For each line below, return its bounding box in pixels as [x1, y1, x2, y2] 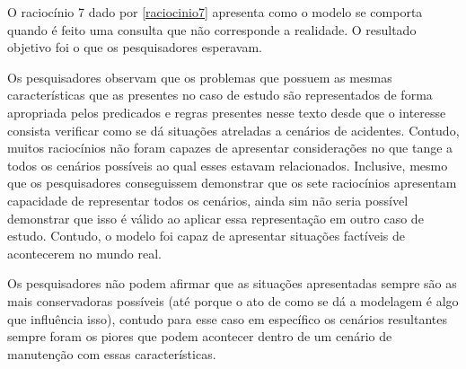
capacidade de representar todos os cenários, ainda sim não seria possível [7, 190, 409, 209]
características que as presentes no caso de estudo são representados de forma [7, 85, 433, 104]
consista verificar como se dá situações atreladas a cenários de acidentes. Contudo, [7, 120, 460, 139]
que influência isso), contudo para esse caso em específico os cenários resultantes [7, 309, 448, 328]
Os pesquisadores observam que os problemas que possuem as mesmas [7, 67, 392, 86]
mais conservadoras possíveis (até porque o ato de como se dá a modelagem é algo [7, 291, 459, 310]
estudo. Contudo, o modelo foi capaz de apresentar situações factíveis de [7, 226, 405, 245]
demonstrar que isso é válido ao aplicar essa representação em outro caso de [7, 208, 424, 227]
